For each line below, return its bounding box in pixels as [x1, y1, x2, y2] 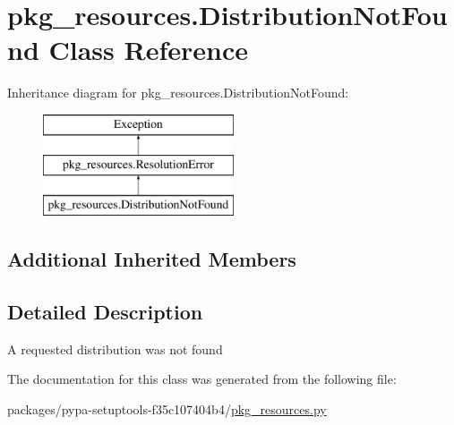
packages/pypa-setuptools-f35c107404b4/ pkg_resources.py [7, 400, 327, 419]
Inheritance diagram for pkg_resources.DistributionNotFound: [7, 83, 349, 102]
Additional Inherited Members [7, 245, 296, 273]
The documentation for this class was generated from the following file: [7, 370, 397, 388]
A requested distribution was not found [7, 339, 223, 358]
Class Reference [48, 31, 248, 68]
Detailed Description [7, 298, 203, 326]
